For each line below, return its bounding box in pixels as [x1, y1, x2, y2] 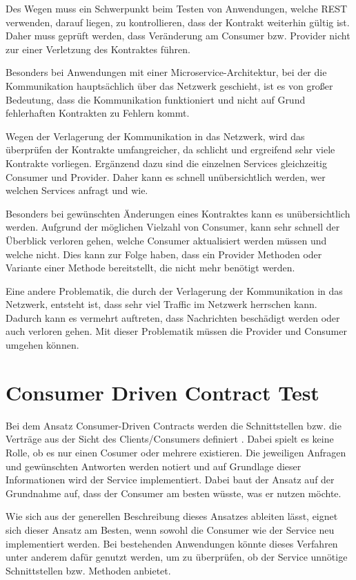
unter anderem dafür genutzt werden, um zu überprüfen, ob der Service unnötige [6, 550, 348, 564]
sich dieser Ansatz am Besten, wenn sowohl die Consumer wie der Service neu [6, 522, 335, 536]
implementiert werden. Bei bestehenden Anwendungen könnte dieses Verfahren [6, 536, 338, 550]
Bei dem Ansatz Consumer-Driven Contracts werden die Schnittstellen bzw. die [6, 418, 342, 432]
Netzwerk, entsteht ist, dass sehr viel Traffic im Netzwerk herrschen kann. [6, 297, 317, 311]
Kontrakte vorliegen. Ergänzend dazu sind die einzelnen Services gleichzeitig [6, 155, 328, 170]
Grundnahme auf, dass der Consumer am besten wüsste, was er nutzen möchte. [6, 485, 342, 500]
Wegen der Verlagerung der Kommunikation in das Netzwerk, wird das [6, 128, 305, 143]
